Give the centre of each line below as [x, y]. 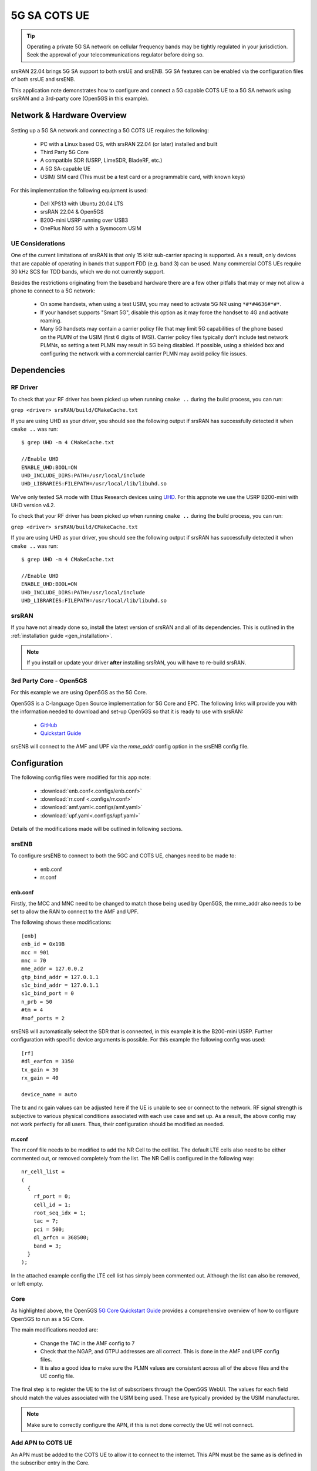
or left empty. [27, 1284]
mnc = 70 [34, 960]
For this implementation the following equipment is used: [79, 190]
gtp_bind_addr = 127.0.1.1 [60, 977]
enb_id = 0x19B [43, 944]
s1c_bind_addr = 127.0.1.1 [60, 985]
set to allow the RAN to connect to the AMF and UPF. [75, 911]
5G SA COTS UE [50, 15]
